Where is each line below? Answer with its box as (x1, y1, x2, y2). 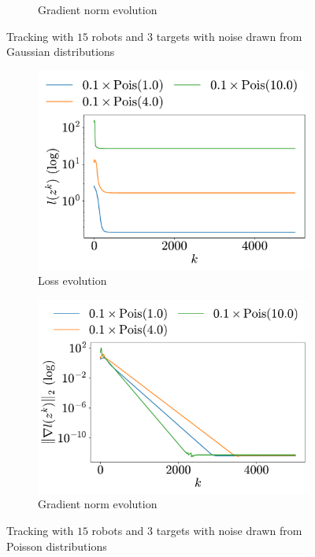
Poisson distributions (6, 537, 107, 554)
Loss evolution (38, 272, 107, 289)
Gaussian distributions (6, 43, 115, 60)
